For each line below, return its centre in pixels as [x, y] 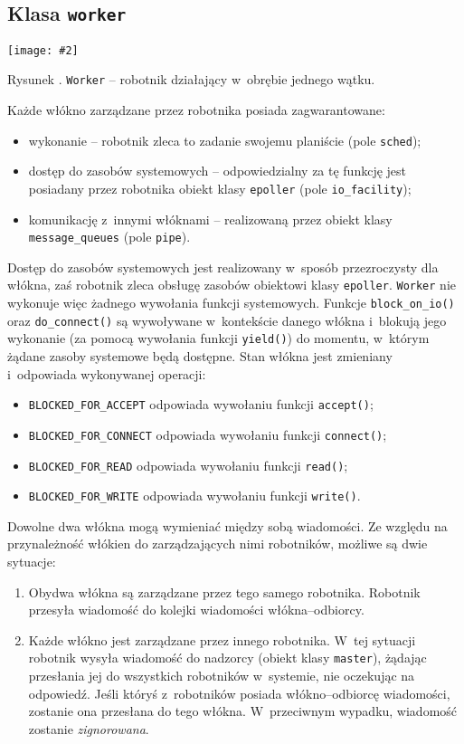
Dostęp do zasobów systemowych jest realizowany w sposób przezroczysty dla [223, 267]
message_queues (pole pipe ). [109, 237]
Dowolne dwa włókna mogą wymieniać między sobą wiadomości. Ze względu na [227, 525]
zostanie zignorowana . [89, 728]
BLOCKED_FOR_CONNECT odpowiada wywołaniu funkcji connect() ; [208, 434]
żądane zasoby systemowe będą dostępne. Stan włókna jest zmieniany [200, 356]
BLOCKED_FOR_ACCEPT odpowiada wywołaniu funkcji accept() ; [201, 404]
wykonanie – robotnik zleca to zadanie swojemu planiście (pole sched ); [225, 140]
